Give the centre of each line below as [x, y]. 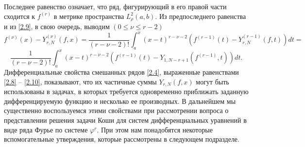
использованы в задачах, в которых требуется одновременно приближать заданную [126, 91]
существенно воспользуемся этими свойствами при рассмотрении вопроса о [116, 110]
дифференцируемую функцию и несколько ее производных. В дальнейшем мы [120, 101]
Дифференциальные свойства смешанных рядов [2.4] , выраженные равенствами [121, 72]
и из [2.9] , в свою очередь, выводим [57, 26]
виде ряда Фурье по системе [46, 129]
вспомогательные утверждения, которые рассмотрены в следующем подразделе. [122, 139]
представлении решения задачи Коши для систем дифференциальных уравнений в [125, 120]
